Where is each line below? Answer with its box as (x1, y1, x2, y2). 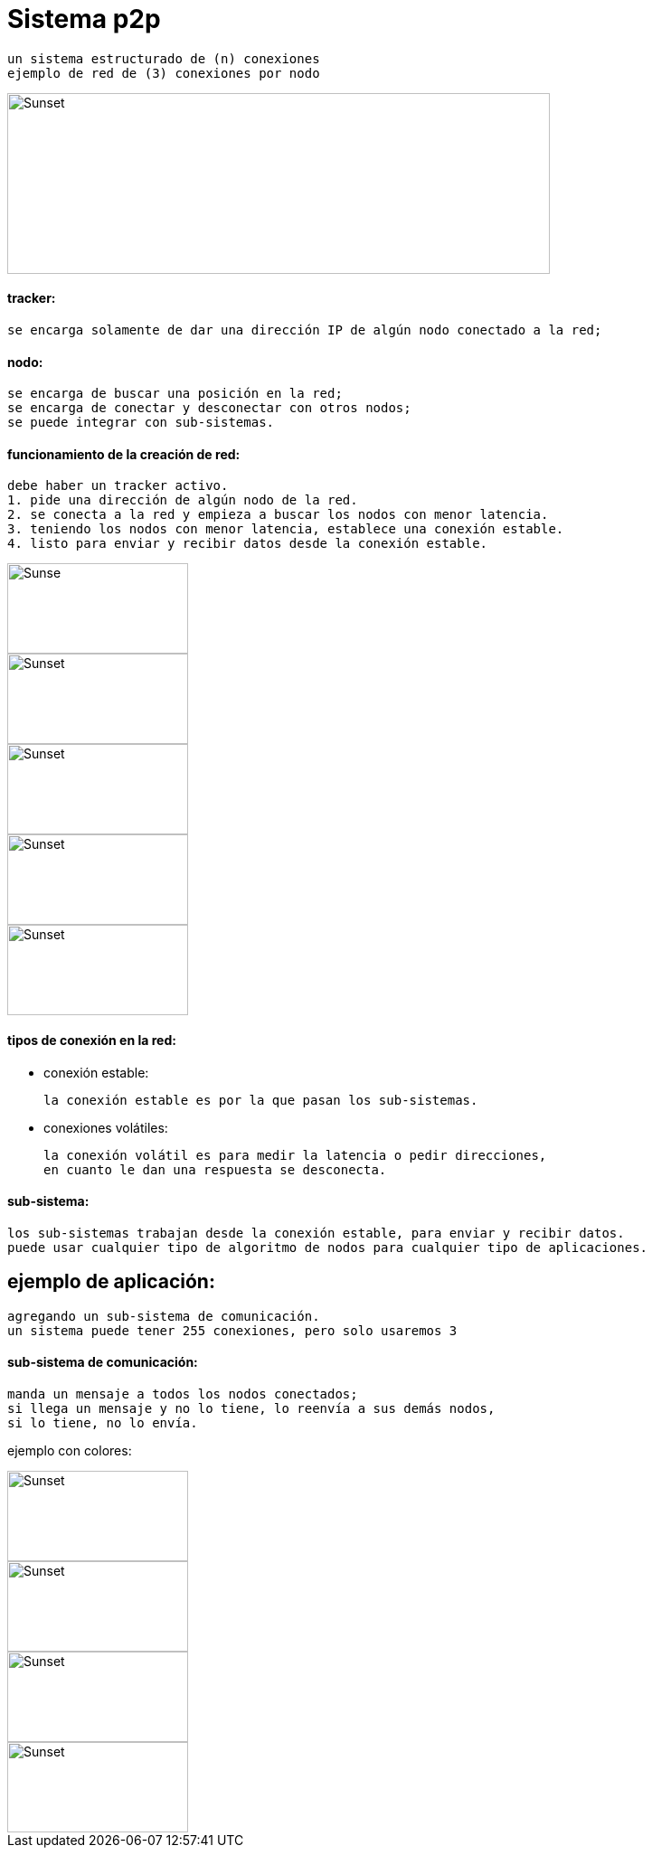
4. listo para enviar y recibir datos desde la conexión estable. (7, 536, 488, 551)
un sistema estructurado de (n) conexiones (7, 51, 320, 66)
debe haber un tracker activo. (7, 478, 229, 494)
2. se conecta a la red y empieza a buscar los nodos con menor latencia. (7, 507, 549, 523)
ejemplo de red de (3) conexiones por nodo (7, 65, 320, 80)
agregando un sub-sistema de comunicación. (7, 1308, 320, 1323)
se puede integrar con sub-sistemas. (7, 415, 275, 430)
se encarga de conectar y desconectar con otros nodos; (7, 400, 411, 416)
